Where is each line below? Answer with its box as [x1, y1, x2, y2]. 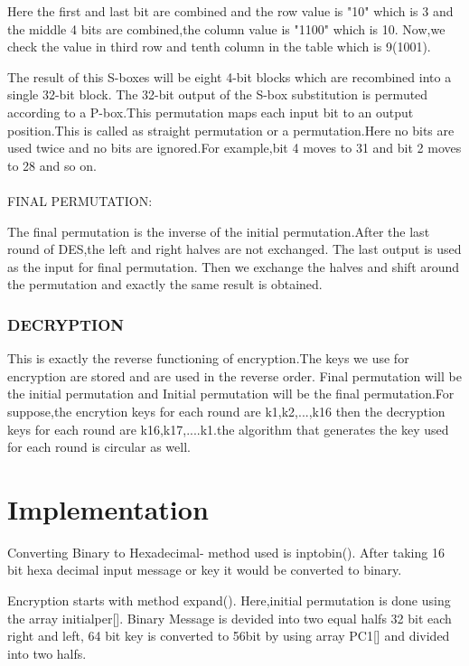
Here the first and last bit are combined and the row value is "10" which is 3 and [7, 2, 454, 20]
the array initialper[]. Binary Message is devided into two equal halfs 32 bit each [7, 608, 452, 627]
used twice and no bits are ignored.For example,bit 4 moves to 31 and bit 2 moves [7, 138, 462, 157]
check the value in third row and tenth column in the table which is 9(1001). [7, 37, 431, 56]
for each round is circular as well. [7, 437, 191, 456]
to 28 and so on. [7, 155, 97, 174]
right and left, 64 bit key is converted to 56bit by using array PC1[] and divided [7, 626, 450, 645]
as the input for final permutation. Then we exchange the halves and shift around [7, 257, 460, 276]
